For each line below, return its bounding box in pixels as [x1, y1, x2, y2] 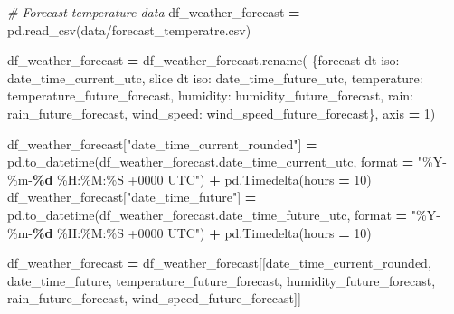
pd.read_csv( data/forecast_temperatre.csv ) [7, 20, 251, 39]
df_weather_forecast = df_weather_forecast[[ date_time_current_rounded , [7, 253, 431, 272]
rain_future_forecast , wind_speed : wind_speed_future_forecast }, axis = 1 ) [7, 103, 436, 122]
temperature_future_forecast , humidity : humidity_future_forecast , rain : [7, 86, 413, 105]
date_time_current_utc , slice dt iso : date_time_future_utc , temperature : [7, 68, 423, 87]
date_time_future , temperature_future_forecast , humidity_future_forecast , [7, 271, 436, 290]
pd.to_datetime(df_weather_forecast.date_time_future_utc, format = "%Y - [7, 205, 440, 224]
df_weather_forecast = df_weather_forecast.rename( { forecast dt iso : [7, 51, 400, 70]
